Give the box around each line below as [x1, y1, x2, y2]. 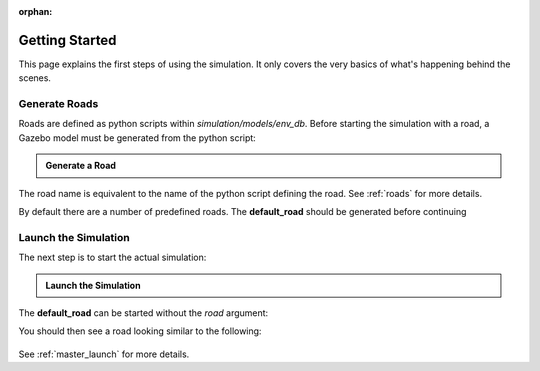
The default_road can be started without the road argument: [18, 306, 269, 319]
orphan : [18, 6, 53, 17]
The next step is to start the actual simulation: [18, 251, 207, 264]
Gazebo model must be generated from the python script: [18, 131, 257, 144]
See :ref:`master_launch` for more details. [18, 348, 190, 360]
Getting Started [18, 31, 117, 49]
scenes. [18, 72, 52, 84]
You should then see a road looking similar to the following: [18, 325, 262, 337]
